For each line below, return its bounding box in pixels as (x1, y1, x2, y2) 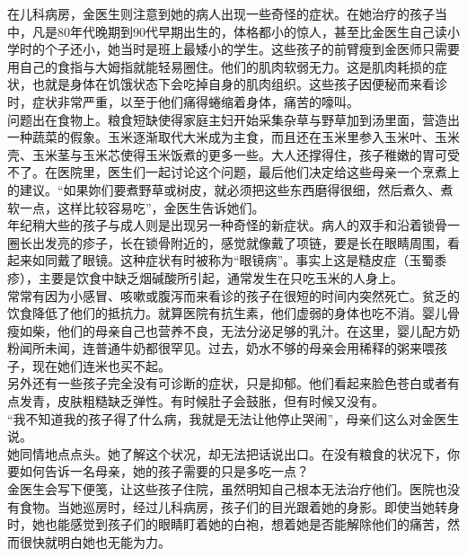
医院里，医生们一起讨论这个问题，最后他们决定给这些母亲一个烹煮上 (57, 163, 460, 181)
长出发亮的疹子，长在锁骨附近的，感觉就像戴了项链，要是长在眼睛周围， (19, 233, 447, 252)
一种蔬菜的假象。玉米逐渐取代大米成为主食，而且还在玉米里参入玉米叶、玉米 (7, 128, 460, 146)
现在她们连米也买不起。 (31, 356, 171, 375)
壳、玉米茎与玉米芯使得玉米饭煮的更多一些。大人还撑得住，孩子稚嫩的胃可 (7, 145, 447, 164)
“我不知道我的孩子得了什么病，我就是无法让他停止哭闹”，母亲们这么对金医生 (7, 409, 460, 428)
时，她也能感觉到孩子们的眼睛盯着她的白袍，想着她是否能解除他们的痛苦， (7, 515, 447, 534)
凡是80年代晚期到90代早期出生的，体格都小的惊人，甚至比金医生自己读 (31, 22, 447, 40)
